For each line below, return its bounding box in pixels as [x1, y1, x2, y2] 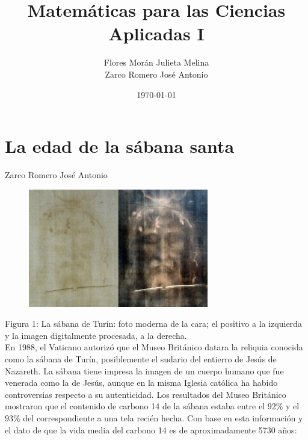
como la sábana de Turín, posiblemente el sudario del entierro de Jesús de [5, 353, 277, 365]
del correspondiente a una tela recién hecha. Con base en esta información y [23, 412, 303, 424]
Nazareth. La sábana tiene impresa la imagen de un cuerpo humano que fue [5, 364, 284, 377]
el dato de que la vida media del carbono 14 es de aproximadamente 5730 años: [5, 423, 297, 436]
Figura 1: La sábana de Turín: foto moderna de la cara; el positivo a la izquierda [5, 317, 302, 330]
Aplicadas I [108, 21, 205, 46]
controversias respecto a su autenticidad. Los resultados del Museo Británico [5, 388, 286, 400]
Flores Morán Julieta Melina [103, 56, 209, 69]
